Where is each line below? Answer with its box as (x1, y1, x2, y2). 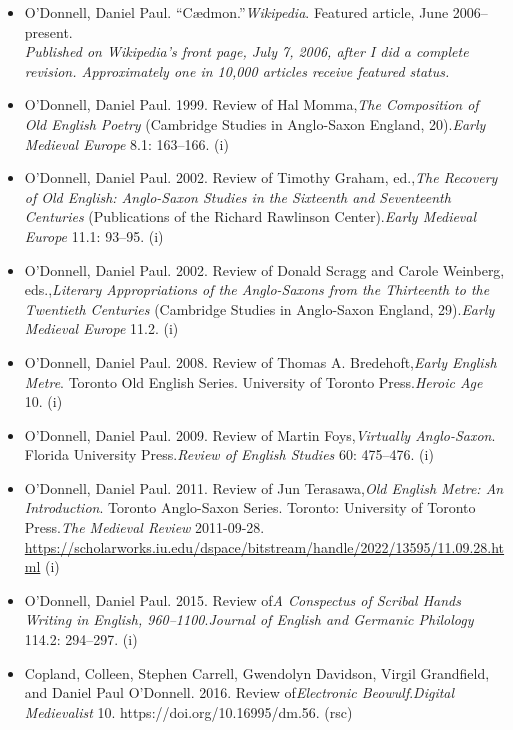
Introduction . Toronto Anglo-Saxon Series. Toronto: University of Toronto (24, 497, 476, 518)
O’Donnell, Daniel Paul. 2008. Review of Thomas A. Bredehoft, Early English (24, 351, 497, 372)
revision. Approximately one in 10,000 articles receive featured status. (24, 60, 450, 81)
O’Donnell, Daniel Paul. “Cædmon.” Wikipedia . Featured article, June (24, 2, 449, 22)
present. (24, 21, 73, 42)
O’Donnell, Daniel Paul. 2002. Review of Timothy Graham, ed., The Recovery (24, 167, 498, 188)
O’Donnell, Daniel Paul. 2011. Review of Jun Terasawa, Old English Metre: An (24, 477, 504, 498)
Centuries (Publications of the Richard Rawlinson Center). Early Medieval (24, 206, 477, 227)
